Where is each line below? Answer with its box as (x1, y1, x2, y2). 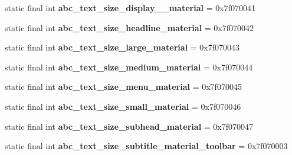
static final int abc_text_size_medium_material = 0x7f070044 (5, 60, 253, 73)
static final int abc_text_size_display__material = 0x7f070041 (5, 2, 255, 14)
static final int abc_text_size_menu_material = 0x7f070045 (5, 80, 242, 93)
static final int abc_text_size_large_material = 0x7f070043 (5, 41, 240, 53)
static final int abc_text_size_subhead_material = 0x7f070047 (5, 120, 254, 132)
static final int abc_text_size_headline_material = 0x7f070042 (5, 21, 254, 33)
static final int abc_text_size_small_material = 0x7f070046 (5, 100, 241, 112)
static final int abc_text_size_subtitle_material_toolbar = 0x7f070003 (5, 140, 288, 152)
